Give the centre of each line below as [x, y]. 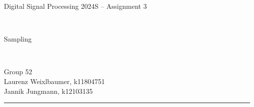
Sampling [18, 39]
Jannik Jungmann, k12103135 [48, 91]
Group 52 [18, 72]
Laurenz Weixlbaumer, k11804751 [54, 81]
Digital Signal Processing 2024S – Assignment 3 [75, 6]
